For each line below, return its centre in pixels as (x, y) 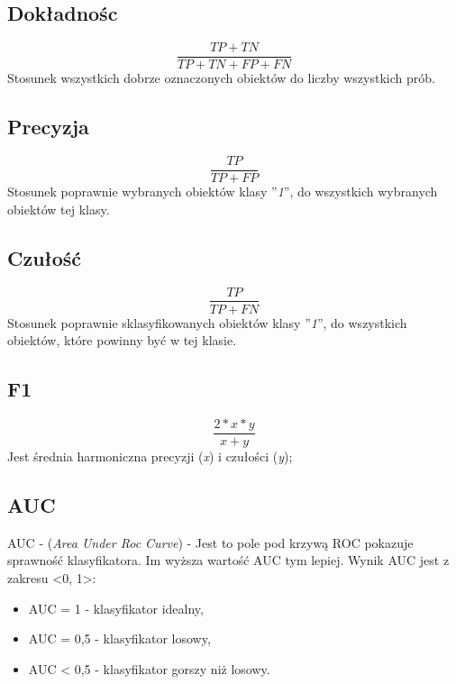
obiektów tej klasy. (59, 209)
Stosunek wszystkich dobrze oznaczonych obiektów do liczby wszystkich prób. (221, 78)
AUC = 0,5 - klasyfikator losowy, (119, 638)
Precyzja (48, 127)
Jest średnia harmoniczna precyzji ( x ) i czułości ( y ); (150, 456)
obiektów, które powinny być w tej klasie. (122, 340)
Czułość (45, 257)
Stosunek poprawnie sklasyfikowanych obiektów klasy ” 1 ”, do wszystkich (207, 322)
